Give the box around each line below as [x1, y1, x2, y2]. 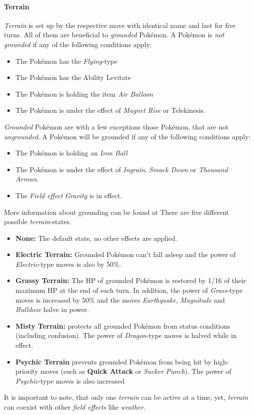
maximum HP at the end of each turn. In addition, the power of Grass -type [15, 285, 243, 295]
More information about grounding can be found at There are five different [4, 207, 229, 217]
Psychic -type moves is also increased [15, 375, 125, 386]
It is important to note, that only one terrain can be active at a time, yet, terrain [4, 392, 248, 402]
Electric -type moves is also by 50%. [15, 259, 121, 269]
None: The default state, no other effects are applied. [15, 233, 178, 243]
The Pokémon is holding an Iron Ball [15, 148, 128, 158]
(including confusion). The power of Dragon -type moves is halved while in [15, 330, 237, 340]
